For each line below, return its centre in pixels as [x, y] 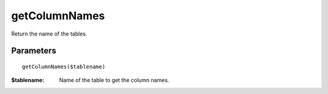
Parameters [34, 51]
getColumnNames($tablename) [64, 67]
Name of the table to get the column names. [114, 80]
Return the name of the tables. [49, 34]
